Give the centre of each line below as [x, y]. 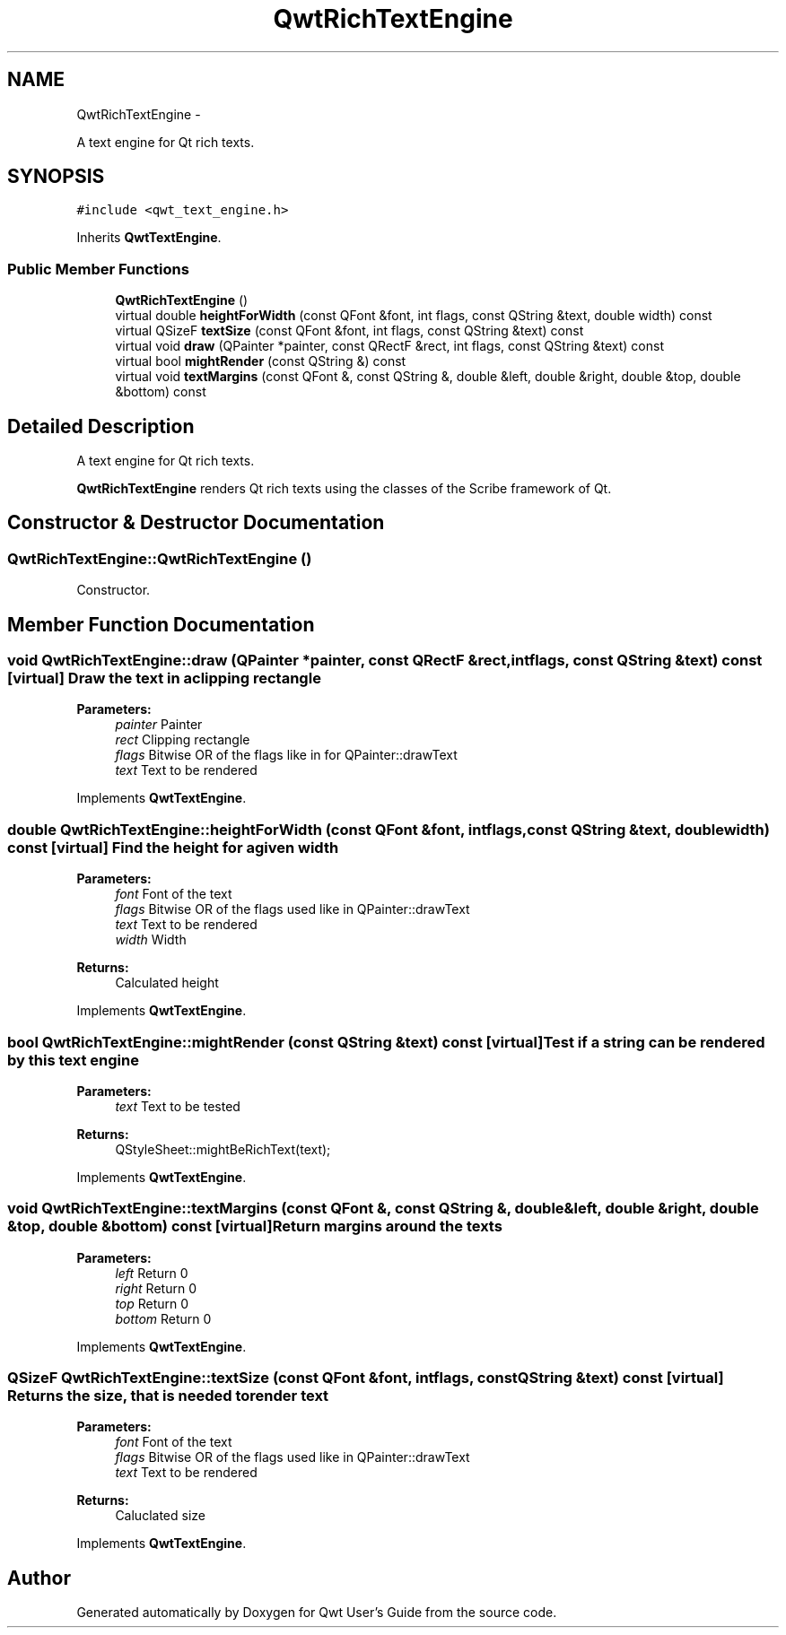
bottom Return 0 [163, 1318]
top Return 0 [152, 1303]
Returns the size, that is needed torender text [168, 1396]
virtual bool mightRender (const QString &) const [261, 361]
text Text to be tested [178, 1106]
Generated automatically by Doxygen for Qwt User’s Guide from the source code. [317, 1613]
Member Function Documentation [161, 624]
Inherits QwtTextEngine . [149, 238]
